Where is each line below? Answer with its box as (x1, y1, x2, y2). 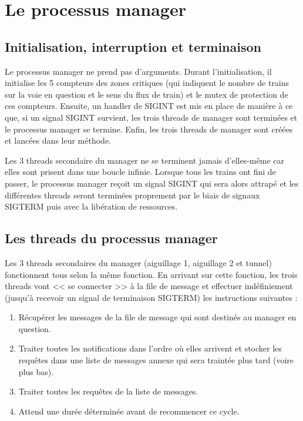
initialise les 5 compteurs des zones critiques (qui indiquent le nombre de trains (5, 77, 289, 89)
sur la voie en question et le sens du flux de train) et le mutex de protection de (5, 88, 288, 100)
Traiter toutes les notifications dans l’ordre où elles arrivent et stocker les (18, 342, 282, 354)
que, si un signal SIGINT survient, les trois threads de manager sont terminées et (5, 111, 298, 123)
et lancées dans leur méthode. (5, 134, 112, 147)
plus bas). (18, 365, 54, 377)
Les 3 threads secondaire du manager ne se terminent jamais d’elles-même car (5, 154, 284, 166)
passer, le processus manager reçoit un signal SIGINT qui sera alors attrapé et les (5, 177, 299, 189)
